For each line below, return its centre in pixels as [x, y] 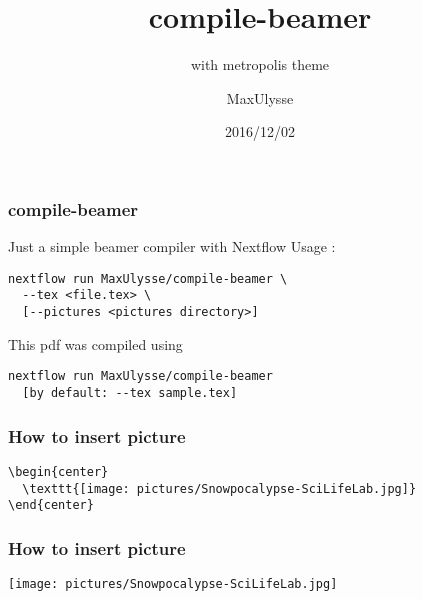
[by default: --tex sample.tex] [130, 393]
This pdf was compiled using [95, 343]
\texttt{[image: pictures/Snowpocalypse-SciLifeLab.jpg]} [219, 488]
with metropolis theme [260, 64]
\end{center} [51, 505]
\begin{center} [58, 471]
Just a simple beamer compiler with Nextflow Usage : [172, 246]
